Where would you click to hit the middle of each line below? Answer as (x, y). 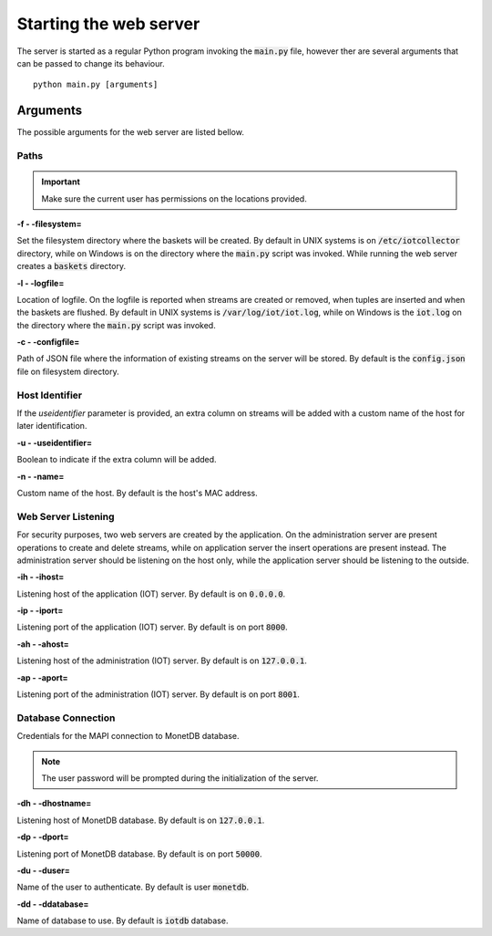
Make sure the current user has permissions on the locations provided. (174, 198)
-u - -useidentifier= (55, 442)
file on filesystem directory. (68, 371)
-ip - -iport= (40, 610)
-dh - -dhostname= (54, 804)
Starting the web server (108, 24)
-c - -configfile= (48, 342)
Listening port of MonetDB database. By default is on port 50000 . (139, 854)
